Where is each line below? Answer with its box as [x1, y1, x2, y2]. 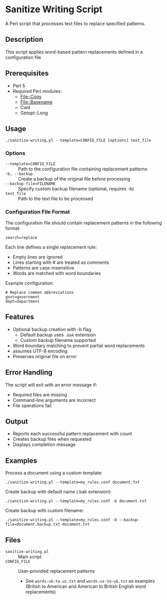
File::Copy [20, 93, 42, 99]
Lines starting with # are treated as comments [12, 259, 109, 265]
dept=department [5, 298, 40, 304]
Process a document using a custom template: [5, 470, 103, 476]
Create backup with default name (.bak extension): [5, 489, 112, 495]
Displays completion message [12, 441, 76, 447]
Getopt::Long [20, 110, 48, 116]
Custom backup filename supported [20, 337, 96, 343]
